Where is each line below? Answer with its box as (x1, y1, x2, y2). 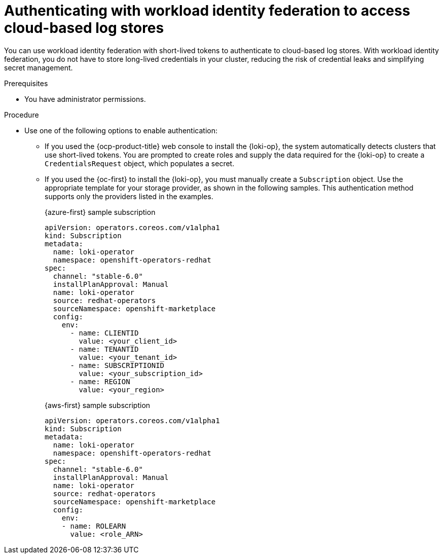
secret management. (4, 63, 73, 72)
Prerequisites (4, 79, 48, 88)
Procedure (4, 110, 39, 119)
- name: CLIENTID (70, 328, 139, 337)
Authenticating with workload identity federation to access (4, 2, 411, 19)
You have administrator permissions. (24, 94, 146, 103)
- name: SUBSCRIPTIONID (70, 361, 165, 369)
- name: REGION (70, 377, 130, 386)
